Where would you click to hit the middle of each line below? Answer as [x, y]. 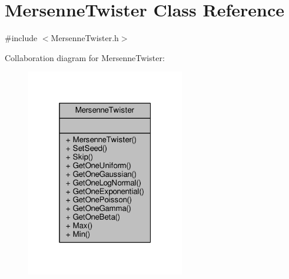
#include [21, 38]
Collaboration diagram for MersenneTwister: [85, 57]
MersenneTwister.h [85, 38]
